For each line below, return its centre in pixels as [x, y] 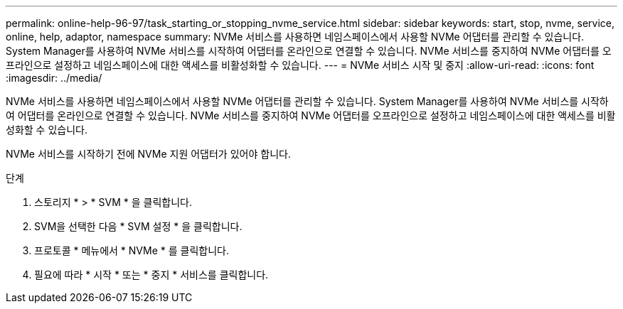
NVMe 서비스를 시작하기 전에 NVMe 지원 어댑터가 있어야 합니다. [148, 154]
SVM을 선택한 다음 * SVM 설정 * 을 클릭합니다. [138, 226]
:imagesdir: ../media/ [54, 78]
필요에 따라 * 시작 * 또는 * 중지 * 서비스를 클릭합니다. [151, 275]
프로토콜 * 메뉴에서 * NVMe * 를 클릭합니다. [132, 250]
